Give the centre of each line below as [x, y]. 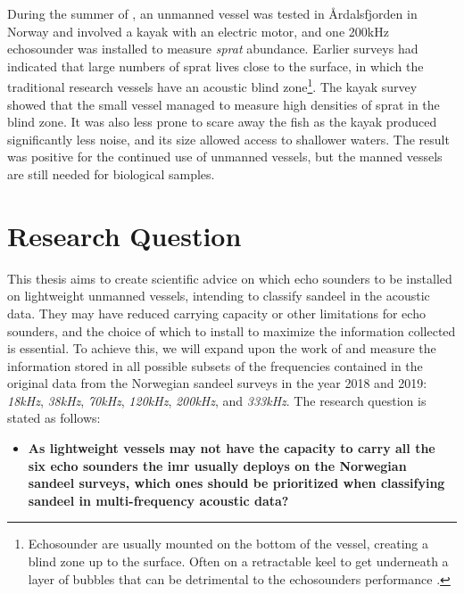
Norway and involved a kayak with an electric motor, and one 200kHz [198, 31]
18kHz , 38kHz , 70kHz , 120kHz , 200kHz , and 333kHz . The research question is [217, 400]
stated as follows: [54, 418]
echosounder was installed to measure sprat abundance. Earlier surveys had [213, 49]
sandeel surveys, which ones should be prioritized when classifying [236, 483]
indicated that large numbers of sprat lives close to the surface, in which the [215, 66]
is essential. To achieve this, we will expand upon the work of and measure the [222, 348]
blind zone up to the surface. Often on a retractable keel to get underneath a [238, 561]
